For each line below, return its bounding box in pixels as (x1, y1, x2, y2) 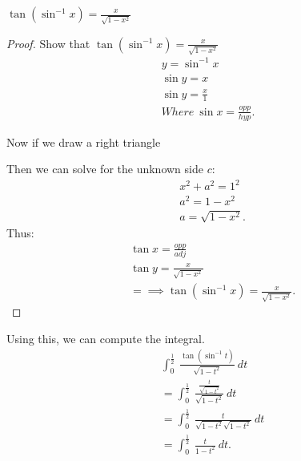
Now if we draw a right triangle (6, 133, 161, 150)
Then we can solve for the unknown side (6, 160, 203, 177)
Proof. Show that (6, 34, 90, 51)
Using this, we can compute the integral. (6, 330, 205, 346)
